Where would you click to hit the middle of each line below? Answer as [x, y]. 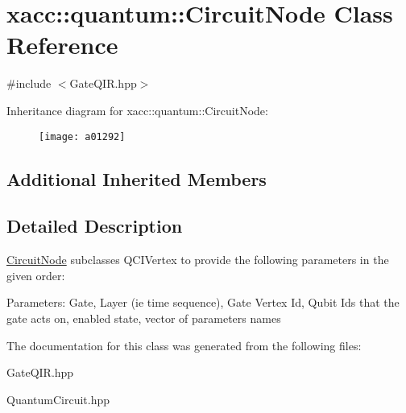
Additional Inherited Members [137, 178]
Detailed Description [95, 226]
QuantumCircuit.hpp [58, 399]
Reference [62, 45]
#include [29, 83]
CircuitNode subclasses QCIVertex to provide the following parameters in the [198, 260]
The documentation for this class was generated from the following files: [184, 345]
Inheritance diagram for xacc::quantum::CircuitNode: [137, 110]
